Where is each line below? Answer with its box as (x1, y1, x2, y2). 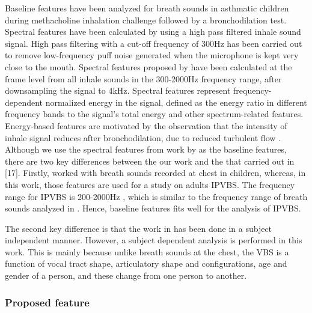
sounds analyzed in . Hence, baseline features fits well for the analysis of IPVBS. (5, 202, 301, 214)
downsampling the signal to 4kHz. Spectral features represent (5, 84, 231, 97)
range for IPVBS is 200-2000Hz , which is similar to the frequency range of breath (5, 190, 308, 202)
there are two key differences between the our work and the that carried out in (5, 154, 295, 167)
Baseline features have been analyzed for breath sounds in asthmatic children (5, 2, 289, 14)
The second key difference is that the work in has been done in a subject (5, 222, 272, 234)
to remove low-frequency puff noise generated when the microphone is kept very (5, 49, 299, 61)
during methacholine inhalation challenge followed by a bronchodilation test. (5, 13, 287, 26)
